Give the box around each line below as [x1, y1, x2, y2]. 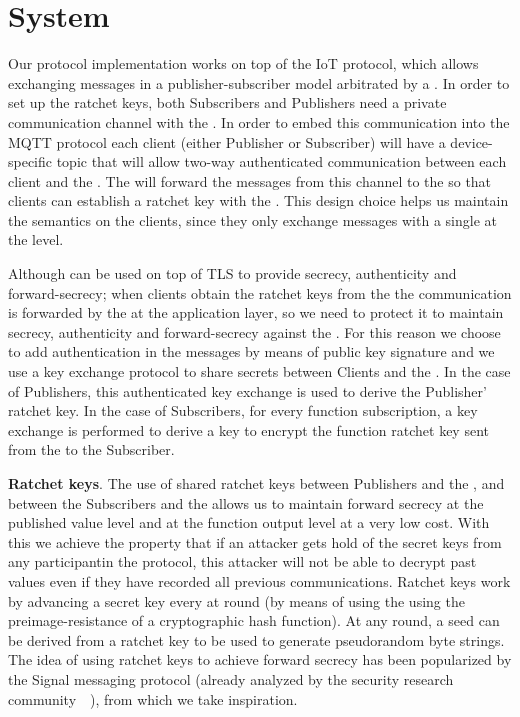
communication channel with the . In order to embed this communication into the [8, 111, 510, 132]
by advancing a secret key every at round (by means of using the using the [8, 590, 465, 611]
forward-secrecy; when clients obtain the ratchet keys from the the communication [8, 282, 512, 303]
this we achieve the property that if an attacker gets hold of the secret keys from [8, 531, 502, 552]
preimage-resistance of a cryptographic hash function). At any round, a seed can [8, 610, 500, 631]
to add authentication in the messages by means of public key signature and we [8, 341, 495, 362]
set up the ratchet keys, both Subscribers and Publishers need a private [8, 92, 447, 113]
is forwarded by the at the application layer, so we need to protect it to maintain [8, 302, 504, 323]
